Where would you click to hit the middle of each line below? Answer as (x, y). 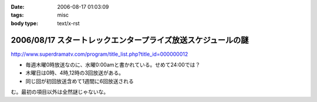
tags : (17, 15)
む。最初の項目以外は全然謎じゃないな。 (60, 92)
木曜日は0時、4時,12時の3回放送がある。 (75, 73)
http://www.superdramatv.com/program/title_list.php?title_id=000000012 (100, 54)
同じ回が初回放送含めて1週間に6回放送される (80, 81)
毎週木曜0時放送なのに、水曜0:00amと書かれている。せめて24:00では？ (113, 65)
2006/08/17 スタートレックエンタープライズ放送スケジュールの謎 (130, 40)
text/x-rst (68, 23)
